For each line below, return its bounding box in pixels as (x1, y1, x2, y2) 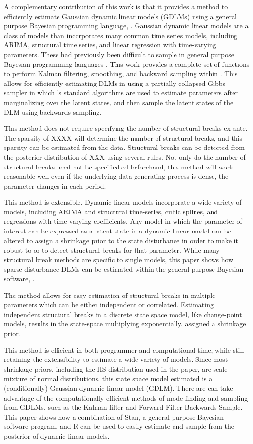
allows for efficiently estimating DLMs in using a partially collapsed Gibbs (4, 78, 226, 88)
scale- (213, 363, 230, 374)
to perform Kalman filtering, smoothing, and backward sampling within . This (4, 68, 238, 79)
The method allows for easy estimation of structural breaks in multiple (4, 290, 215, 300)
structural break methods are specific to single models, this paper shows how (4, 254, 234, 264)
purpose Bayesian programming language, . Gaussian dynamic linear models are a (4, 21, 249, 31)
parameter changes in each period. (4, 180, 106, 190)
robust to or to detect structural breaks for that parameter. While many (4, 245, 220, 255)
